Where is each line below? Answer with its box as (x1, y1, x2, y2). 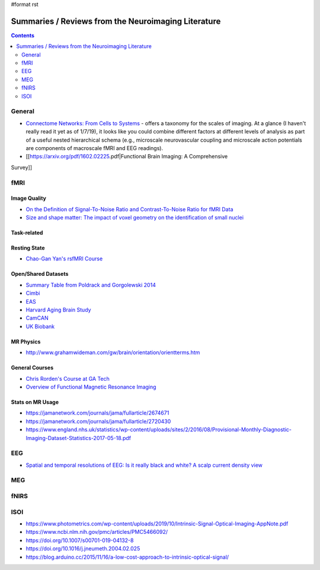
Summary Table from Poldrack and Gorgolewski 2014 (25, 281, 156, 288)
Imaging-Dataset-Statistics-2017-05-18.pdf (25, 434, 132, 441)
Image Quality (11, 195, 47, 202)
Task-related (11, 229, 43, 237)
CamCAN (25, 314, 49, 321)
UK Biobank (25, 323, 55, 330)
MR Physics (11, 338, 41, 345)
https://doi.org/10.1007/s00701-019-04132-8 (25, 537, 134, 544)
